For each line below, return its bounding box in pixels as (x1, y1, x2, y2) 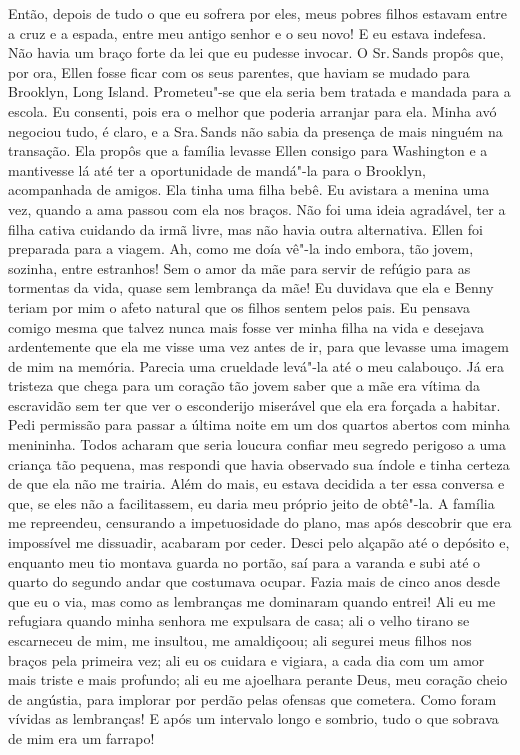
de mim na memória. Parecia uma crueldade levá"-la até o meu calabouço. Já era (8, 355, 505, 376)
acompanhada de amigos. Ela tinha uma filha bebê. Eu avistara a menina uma (8, 179, 490, 200)
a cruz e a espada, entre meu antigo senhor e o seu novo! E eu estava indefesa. (8, 22, 487, 43)
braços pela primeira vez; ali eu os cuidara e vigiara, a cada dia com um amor (8, 649, 485, 670)
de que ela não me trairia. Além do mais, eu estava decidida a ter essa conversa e (8, 473, 505, 494)
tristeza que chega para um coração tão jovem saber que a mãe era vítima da (8, 375, 480, 396)
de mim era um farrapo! (8, 727, 155, 748)
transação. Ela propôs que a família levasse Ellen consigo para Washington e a (8, 140, 488, 161)
